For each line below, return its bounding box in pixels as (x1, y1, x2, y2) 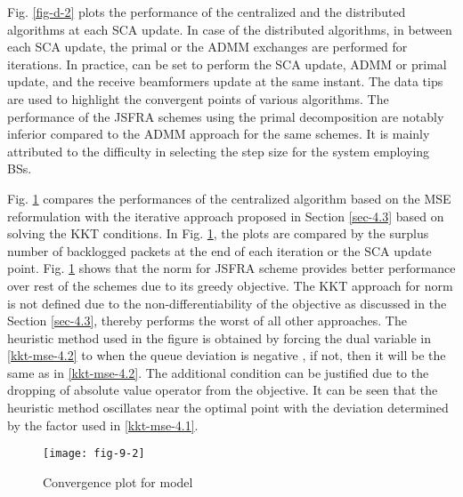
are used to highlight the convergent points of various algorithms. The (7, 89, 389, 108)
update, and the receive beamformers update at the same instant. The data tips (7, 72, 443, 91)
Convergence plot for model (43, 472, 193, 491)
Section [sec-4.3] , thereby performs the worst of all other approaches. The (7, 311, 407, 330)
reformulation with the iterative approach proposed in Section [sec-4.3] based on (7, 206, 444, 225)
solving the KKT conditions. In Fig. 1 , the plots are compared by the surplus (7, 224, 429, 243)
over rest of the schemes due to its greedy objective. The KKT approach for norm (7, 276, 453, 294)
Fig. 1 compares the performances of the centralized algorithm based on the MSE (7, 188, 451, 207)
